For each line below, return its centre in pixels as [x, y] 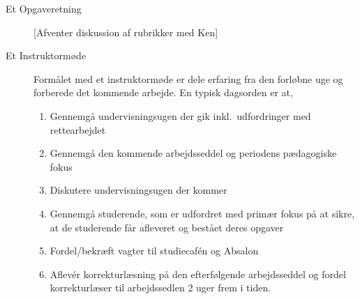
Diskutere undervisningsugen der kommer [138, 190]
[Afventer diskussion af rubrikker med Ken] [126, 32]
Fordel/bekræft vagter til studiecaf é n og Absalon [154, 251]
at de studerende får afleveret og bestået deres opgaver [167, 227]
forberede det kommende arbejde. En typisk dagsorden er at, [163, 92]
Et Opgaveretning [44, 8]
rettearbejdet [78, 129]
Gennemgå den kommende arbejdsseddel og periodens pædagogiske [193, 153]
